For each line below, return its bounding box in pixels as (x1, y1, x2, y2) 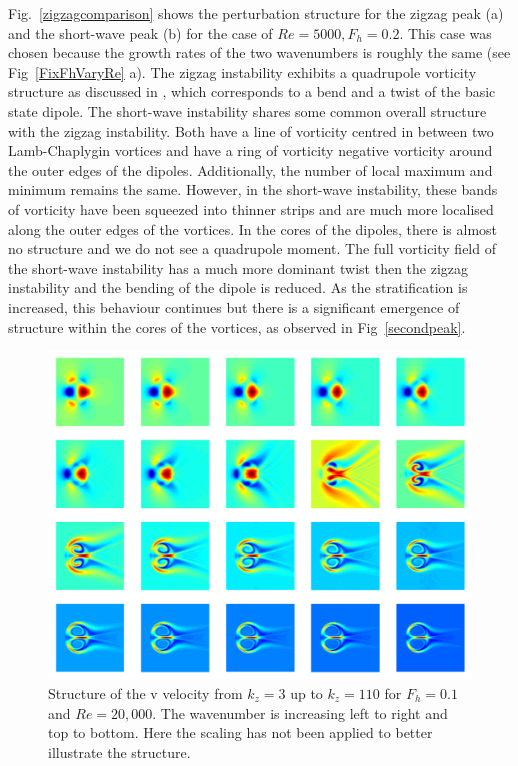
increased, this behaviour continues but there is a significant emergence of (8, 296, 460, 317)
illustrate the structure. (48, 741, 191, 762)
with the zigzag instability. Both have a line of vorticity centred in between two (8, 120, 494, 141)
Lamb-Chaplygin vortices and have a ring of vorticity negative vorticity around (8, 140, 493, 161)
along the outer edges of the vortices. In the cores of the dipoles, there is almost (8, 218, 498, 239)
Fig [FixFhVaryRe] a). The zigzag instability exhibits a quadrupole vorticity (8, 61, 477, 82)
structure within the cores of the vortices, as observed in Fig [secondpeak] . (8, 316, 466, 337)
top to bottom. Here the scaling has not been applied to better (48, 722, 433, 743)
